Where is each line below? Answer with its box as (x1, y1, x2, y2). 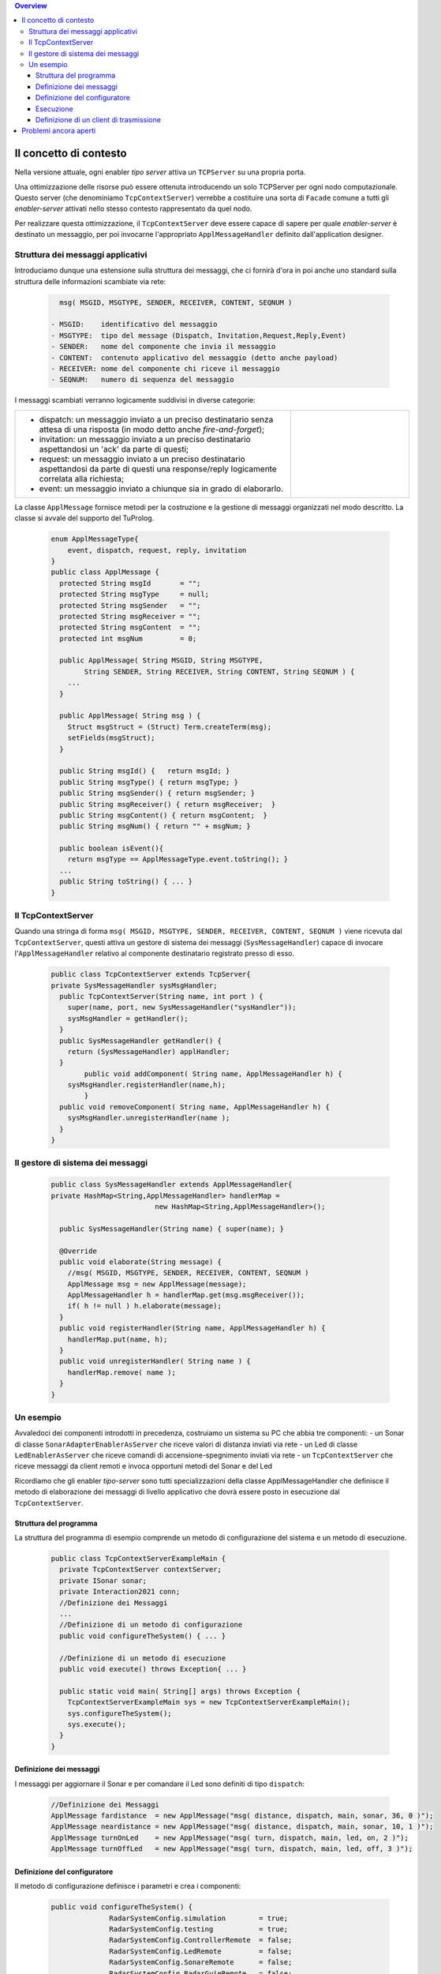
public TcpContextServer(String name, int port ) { (59, 992, 263, 1000)
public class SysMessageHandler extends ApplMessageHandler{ (50, 1180, 293, 1189)
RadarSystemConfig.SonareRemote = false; (109, 1958, 293, 1967)
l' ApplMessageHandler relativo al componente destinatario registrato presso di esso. (14, 948, 295, 959)
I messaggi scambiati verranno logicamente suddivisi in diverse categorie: (14, 396, 256, 405)
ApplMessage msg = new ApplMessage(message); (67, 1279, 247, 1289)
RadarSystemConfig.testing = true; (109, 1924, 289, 1934)
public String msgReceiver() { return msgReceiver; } (59, 800, 276, 809)
